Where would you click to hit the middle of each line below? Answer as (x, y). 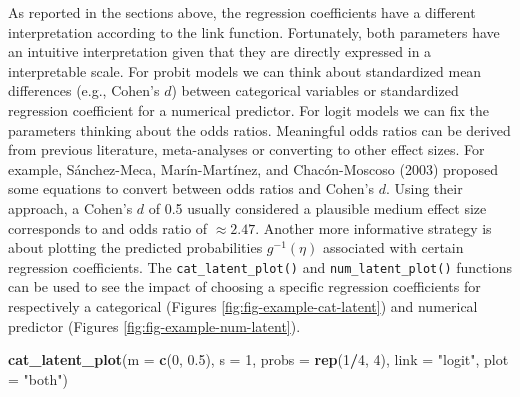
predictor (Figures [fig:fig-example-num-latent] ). (154, 325)
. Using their (424, 188)
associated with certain (393, 247)
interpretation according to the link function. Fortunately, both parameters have (254, 31)
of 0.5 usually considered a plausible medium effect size (317, 207)
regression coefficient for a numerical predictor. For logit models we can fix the (248, 109)
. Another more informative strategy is (373, 227)
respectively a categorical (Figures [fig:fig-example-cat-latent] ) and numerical (243, 305)
